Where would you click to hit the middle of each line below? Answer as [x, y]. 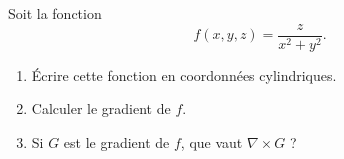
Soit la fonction [55, 13]
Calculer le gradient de [101, 108]
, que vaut [211, 141]
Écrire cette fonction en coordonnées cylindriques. [184, 74]
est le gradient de [116, 141]
